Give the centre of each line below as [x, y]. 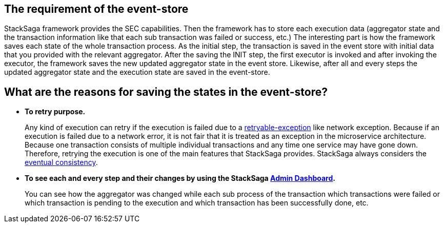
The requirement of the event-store [96, 9]
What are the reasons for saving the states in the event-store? [166, 92]
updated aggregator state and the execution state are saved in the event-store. [137, 72]
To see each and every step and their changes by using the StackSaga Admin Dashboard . [180, 178]
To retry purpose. [55, 112]
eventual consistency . [61, 162]
